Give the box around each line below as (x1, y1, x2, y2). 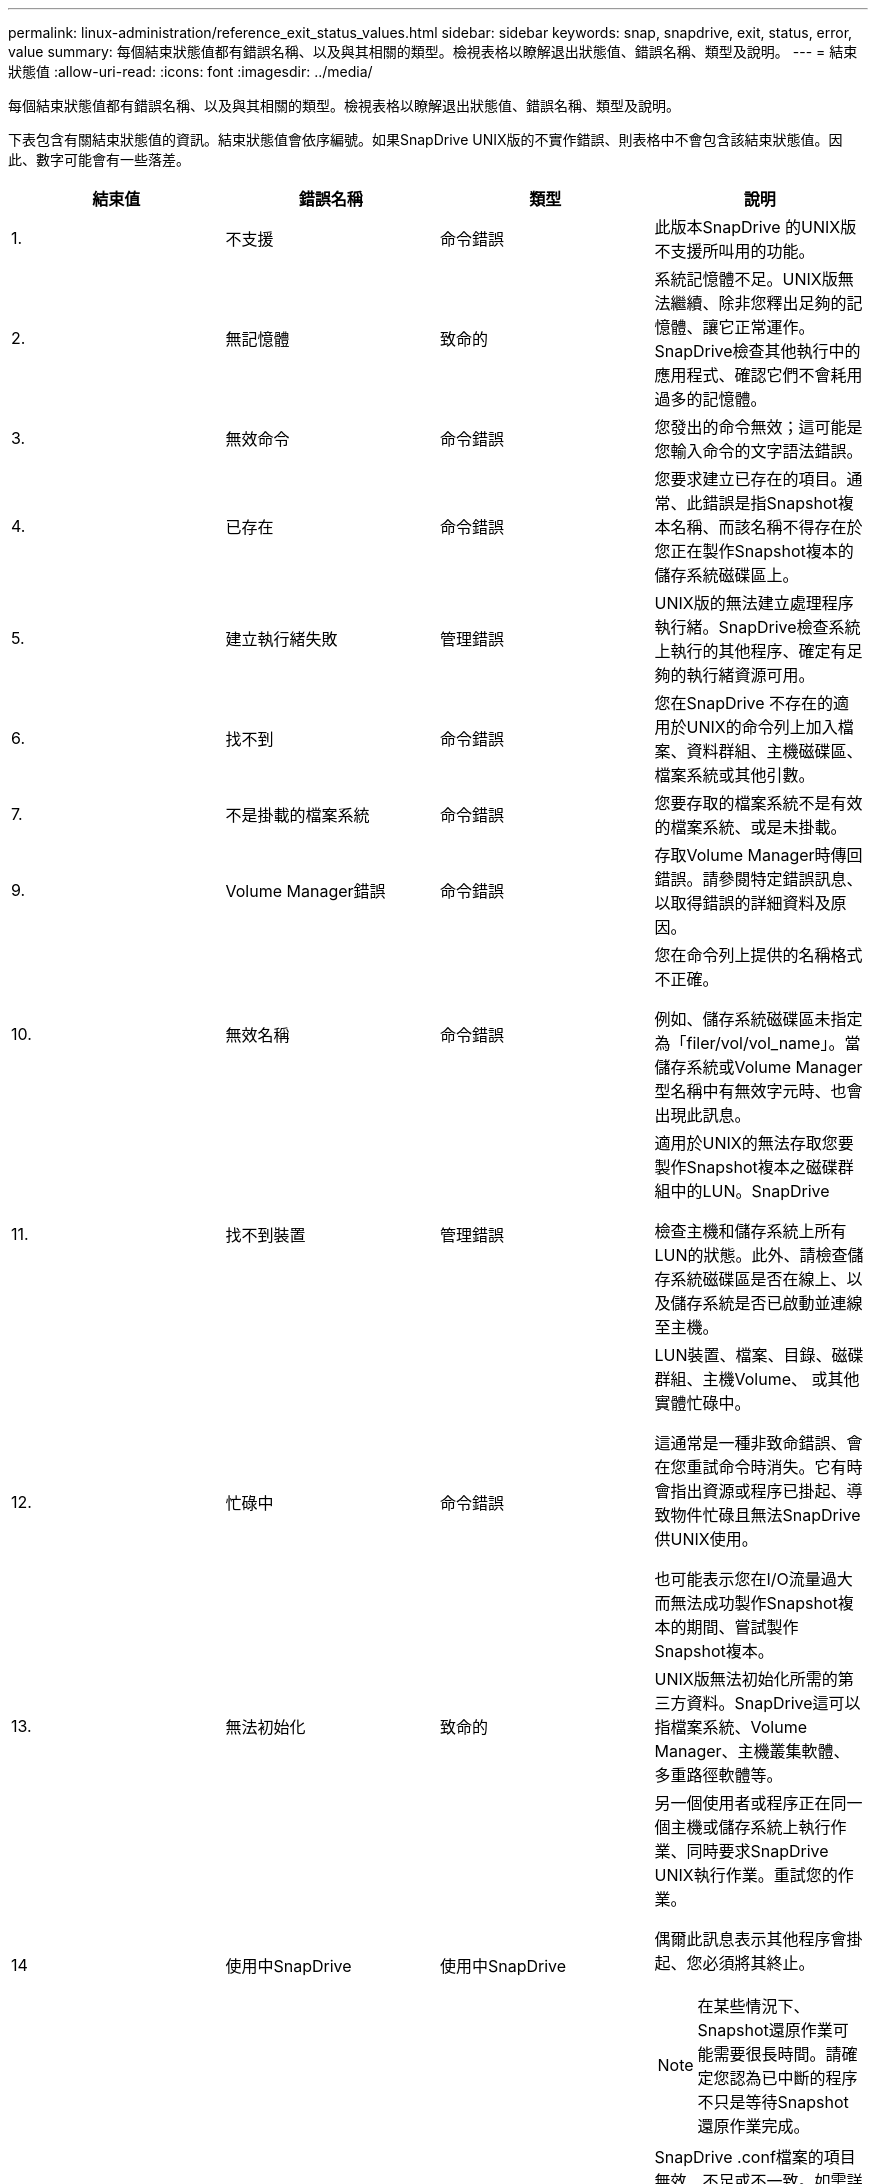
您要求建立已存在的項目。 (654, 469, 847, 489)
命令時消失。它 (718, 1457, 831, 1477)
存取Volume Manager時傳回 (654, 845, 863, 865)
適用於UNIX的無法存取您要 (654, 1133, 854, 1153)
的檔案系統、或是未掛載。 (654, 817, 847, 837)
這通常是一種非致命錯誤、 (654, 1433, 847, 1453)
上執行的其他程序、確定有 (654, 641, 847, 661)
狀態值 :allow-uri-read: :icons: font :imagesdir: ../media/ (8, 63, 373, 80)
